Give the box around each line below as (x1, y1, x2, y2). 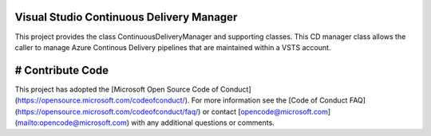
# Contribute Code (14, 64, 109, 77)
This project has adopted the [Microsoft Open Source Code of (14, 84, 219, 94)
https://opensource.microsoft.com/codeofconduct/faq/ (17, 107, 199, 116)
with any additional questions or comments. (131, 118, 275, 127)
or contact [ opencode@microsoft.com (202, 107, 329, 116)
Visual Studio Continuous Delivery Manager (14, 10, 238, 24)
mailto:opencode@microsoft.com (17, 118, 127, 127)
